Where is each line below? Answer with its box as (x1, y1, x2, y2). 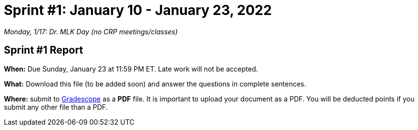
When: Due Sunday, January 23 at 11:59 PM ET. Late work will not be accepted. (4, 64, 258, 73)
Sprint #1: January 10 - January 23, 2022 (4, 2, 272, 18)
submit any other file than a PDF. (4, 102, 108, 111)
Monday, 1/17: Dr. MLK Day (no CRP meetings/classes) (4, 27, 178, 36)
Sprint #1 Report (4, 44, 83, 57)
